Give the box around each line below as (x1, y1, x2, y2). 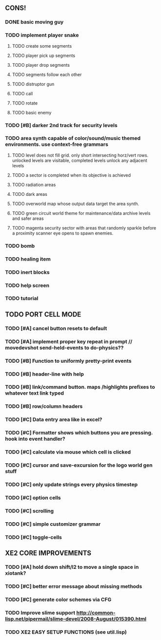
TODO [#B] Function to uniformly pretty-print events (5, 357, 132, 364)
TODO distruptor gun (12, 81, 55, 87)
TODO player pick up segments (12, 53, 76, 58)
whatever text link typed (5, 390, 64, 397)
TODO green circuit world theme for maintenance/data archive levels (12, 210, 151, 216)
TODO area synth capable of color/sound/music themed (5, 135, 141, 142)
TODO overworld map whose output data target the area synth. (12, 201, 140, 207)
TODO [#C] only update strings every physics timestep (5, 481, 138, 488)
